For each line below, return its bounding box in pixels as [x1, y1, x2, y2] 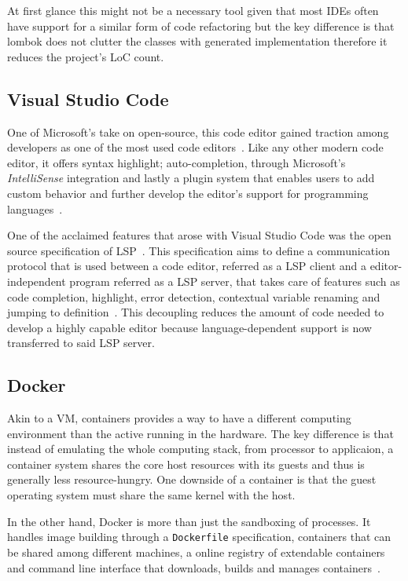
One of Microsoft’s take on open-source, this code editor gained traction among [7, 123, 389, 140]
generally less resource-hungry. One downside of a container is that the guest [7, 471, 377, 488]
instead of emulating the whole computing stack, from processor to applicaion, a [7, 440, 394, 457]
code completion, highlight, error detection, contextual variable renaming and [7, 288, 380, 305]
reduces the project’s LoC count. [7, 48, 164, 64]
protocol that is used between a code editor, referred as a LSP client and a [7, 258, 366, 274]
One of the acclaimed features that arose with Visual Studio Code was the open [7, 227, 391, 243]
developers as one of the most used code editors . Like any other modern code [7, 139, 384, 155]
